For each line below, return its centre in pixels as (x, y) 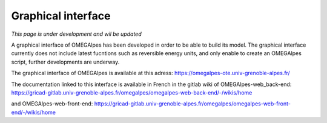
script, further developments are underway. (65, 62)
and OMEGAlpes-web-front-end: (52, 104)
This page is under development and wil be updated (76, 34)
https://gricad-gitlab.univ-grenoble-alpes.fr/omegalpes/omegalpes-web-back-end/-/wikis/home (132, 92)
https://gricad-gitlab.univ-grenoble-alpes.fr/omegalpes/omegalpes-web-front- (192, 104)
